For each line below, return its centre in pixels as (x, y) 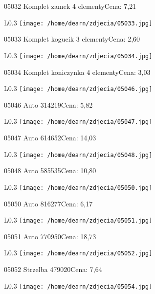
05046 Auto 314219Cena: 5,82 (48, 104)
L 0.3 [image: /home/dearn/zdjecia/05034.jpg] (78, 55)
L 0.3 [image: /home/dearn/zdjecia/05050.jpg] (78, 187)
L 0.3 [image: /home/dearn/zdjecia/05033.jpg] (78, 22)
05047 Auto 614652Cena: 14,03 (50, 137)
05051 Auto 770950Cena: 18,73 (50, 236)
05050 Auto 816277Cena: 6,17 (48, 203)
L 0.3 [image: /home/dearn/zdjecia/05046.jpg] (78, 88)
